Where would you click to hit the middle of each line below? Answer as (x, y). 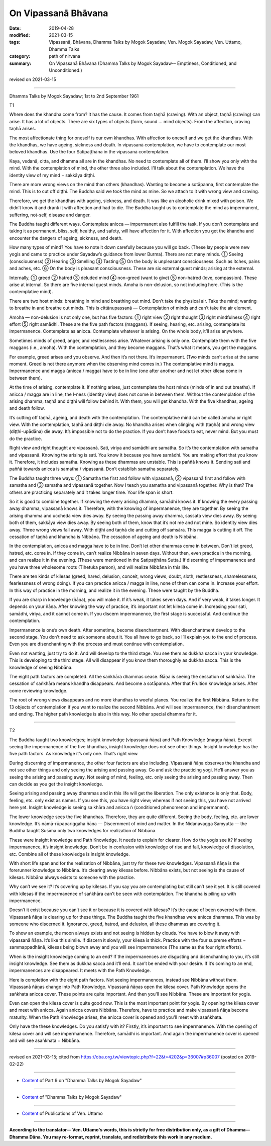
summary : (20, 63)
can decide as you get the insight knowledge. (56, 784)
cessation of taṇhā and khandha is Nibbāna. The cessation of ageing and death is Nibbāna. (104, 537)
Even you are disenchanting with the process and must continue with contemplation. (97, 644)
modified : (20, 35)
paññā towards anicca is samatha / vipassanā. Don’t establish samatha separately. (95, 469)
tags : (15, 42)
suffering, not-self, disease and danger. (50, 215)
